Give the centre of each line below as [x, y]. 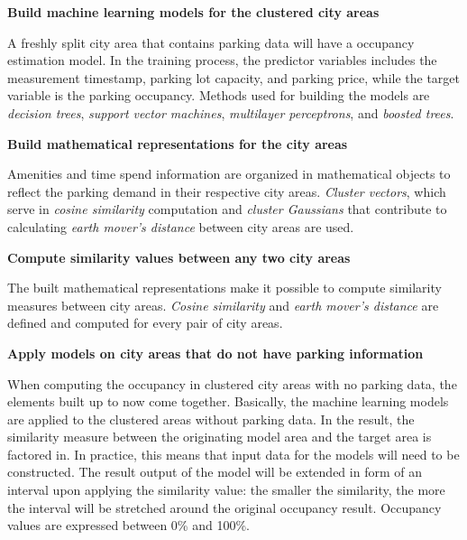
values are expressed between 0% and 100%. [128, 525]
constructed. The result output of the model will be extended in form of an [215, 472]
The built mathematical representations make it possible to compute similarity [224, 288]
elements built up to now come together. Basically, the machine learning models [228, 401]
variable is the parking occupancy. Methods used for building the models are [219, 95]
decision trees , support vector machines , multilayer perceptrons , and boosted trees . [231, 112]
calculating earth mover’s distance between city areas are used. [181, 226]
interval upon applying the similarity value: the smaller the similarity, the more [226, 490]
